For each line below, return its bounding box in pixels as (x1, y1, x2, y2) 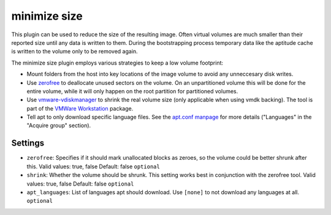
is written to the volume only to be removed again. (11, 48, 138, 55)
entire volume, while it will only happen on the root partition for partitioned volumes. (26, 87, 238, 95)
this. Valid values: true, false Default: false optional (26, 163, 161, 170)
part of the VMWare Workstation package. (26, 104, 134, 112)
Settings (11, 138, 45, 149)
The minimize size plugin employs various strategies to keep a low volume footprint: (11, 59, 224, 66)
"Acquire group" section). (26, 122, 91, 129)
